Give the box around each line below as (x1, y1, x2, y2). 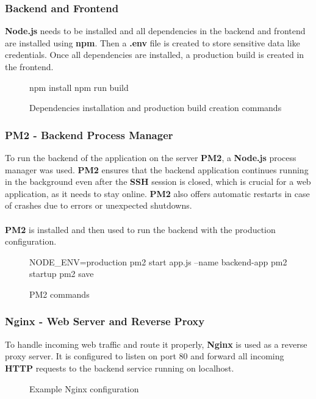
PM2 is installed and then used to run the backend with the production (5, 223, 276, 235)
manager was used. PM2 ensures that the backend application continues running (5, 163, 309, 176)
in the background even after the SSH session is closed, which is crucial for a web (5, 175, 311, 188)
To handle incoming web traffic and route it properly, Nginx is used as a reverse (5, 337, 307, 350)
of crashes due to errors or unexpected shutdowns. (5, 199, 192, 212)
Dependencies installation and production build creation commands (29, 101, 282, 114)
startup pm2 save (29, 267, 94, 280)
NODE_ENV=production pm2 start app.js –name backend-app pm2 (29, 255, 287, 268)
